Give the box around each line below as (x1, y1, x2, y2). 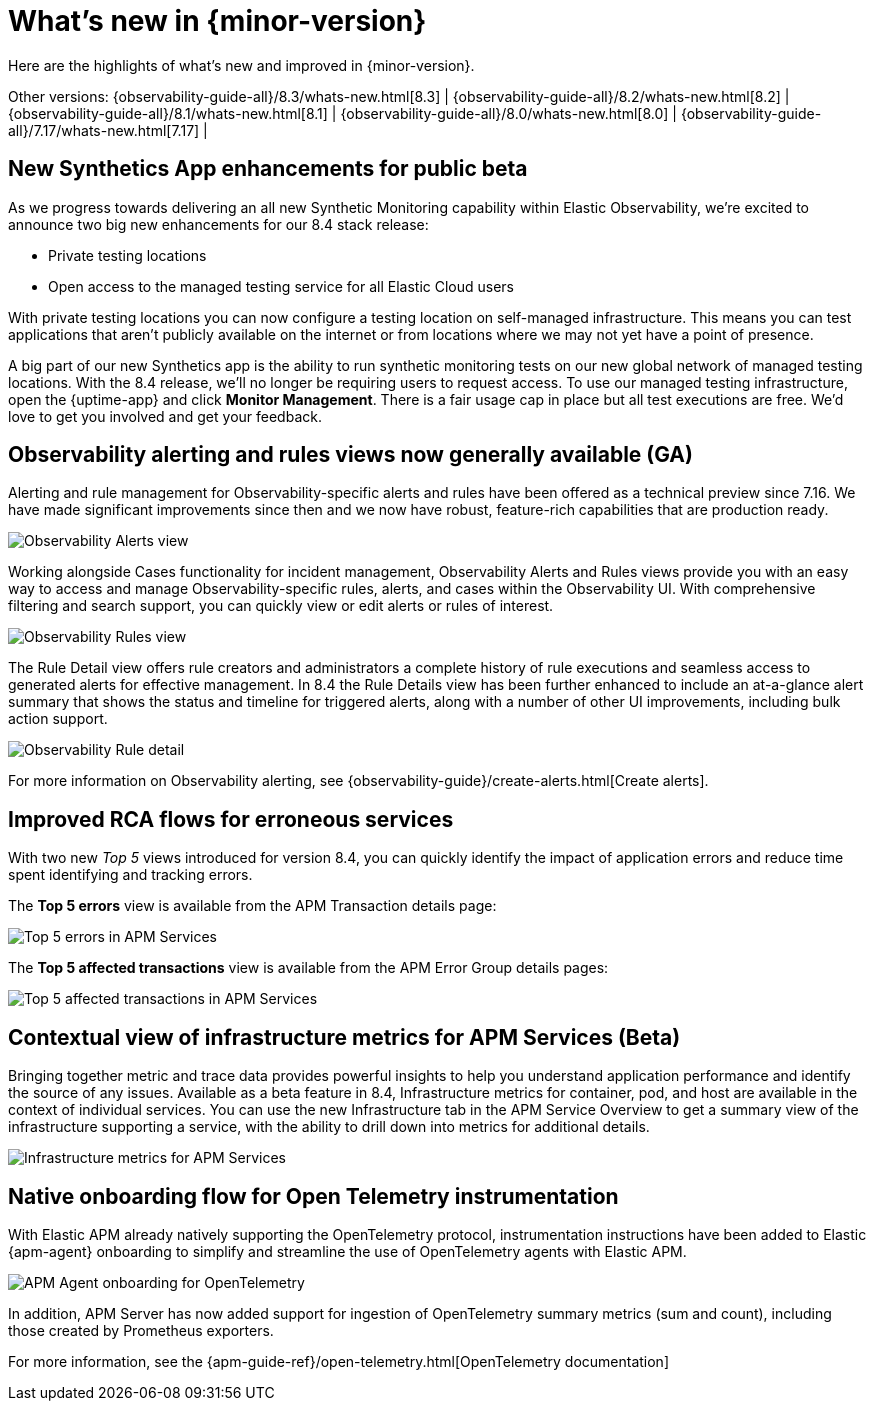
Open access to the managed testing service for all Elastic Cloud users (48, 277, 514, 295)
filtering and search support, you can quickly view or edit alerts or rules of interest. (8, 597, 554, 615)
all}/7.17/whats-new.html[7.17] (8, 121, 200, 139)
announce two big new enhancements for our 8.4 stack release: (8, 215, 429, 233)
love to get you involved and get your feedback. (8, 407, 322, 425)
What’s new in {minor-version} (8, 4, 427, 38)
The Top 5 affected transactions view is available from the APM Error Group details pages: (8, 959, 609, 977)
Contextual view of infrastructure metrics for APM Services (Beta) (8, 1024, 681, 1050)
